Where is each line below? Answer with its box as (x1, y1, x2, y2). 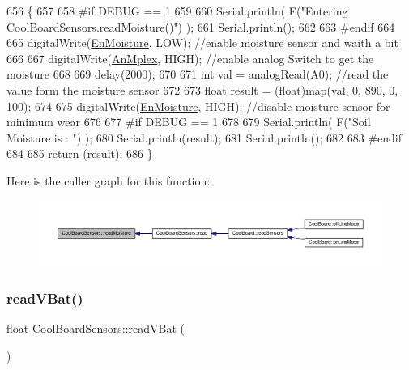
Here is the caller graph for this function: (6, 172, 211, 189)
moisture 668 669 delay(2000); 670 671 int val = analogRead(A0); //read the (6, 66, 389, 83)
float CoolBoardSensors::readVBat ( (6, 319, 185, 336)
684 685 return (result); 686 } (6, 145, 153, 162)
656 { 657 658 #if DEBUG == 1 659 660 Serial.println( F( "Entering (6, 2, 348, 19)
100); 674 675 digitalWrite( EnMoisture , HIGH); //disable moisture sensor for (6, 97, 390, 114)
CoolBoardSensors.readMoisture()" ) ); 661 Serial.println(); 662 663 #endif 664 (6, 18, 395, 35)
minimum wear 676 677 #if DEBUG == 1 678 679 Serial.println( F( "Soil (6, 113, 371, 130)
